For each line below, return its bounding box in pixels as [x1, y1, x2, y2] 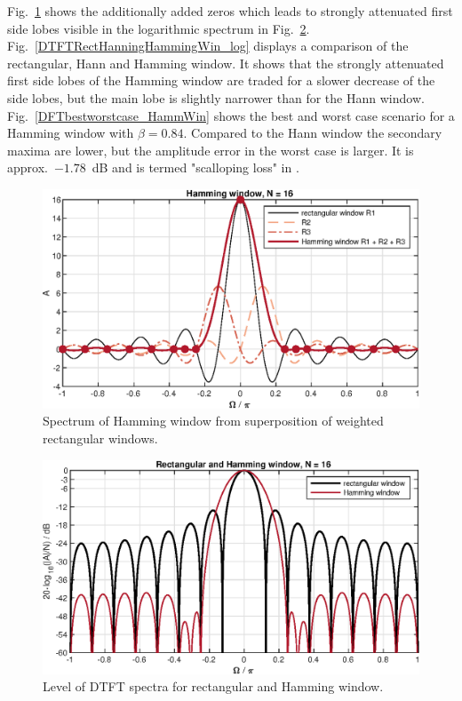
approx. [7, 158, 48, 177]
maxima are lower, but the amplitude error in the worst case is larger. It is [7, 140, 414, 159]
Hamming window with [7, 123, 134, 142]
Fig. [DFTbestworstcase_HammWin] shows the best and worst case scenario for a [7, 106, 455, 124]
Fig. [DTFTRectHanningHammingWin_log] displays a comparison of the [7, 36, 409, 55]
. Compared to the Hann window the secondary [183, 123, 442, 142]
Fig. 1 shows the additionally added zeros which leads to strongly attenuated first [7, 2, 453, 20]
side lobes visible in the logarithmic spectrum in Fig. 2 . [7, 19, 310, 37]
